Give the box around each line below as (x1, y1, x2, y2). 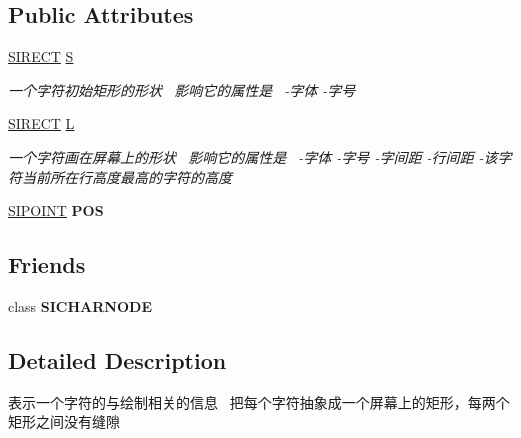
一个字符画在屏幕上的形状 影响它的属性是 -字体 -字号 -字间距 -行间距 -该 (8, 146, 498, 167)
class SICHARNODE (8, 295, 152, 316)
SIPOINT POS (8, 200, 104, 221)
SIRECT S (8, 46, 74, 67)
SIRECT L (8, 113, 75, 134)
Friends (8, 249, 86, 280)
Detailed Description (8, 344, 227, 375)
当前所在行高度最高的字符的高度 (21, 166, 232, 187)
